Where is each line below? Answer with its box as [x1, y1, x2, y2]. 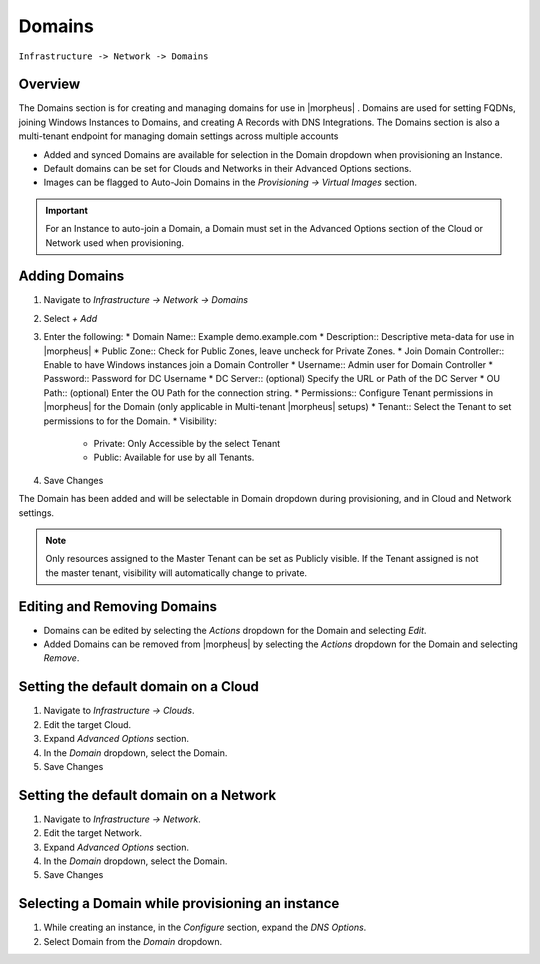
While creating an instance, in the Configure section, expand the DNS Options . [43, 921, 367, 934]
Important [45, 204, 89, 216]
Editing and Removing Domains [18, 598, 218, 615]
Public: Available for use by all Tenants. [93, 451, 255, 464]
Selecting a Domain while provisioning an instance [18, 895, 340, 912]
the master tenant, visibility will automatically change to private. [45, 566, 308, 579]
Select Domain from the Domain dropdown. [43, 935, 223, 947]
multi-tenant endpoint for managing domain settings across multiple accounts [18, 130, 339, 142]
